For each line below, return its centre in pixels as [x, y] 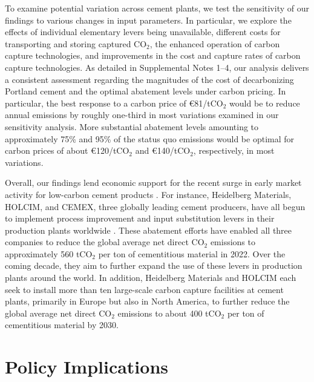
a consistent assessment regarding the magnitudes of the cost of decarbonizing [149, 79]
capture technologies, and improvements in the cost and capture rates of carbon [153, 55]
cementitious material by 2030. [62, 325]
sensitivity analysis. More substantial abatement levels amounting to [132, 126]
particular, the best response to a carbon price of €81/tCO [114, 103]
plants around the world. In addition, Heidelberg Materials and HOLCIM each [151, 278]
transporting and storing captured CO [76, 43]
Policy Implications [87, 367]
